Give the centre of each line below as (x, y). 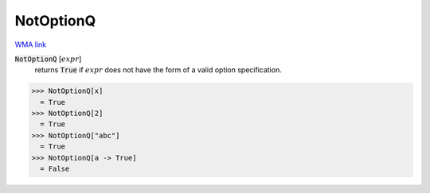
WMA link (31, 44)
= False (55, 169)
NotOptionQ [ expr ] (48, 59)
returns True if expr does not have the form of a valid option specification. (158, 70)
